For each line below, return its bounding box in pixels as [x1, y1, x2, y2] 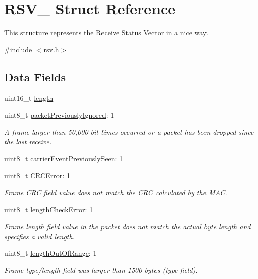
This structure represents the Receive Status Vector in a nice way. [4, 27, 208, 38]
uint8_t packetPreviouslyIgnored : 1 [4, 109, 114, 120]
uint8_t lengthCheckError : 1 [4, 204, 93, 214]
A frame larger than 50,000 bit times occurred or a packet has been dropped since [4, 126, 254, 137]
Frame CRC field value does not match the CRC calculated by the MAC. [4, 187, 227, 198]
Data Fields [4, 69, 66, 84]
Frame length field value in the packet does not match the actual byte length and [4, 221, 251, 232]
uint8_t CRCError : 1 [4, 170, 70, 181]
